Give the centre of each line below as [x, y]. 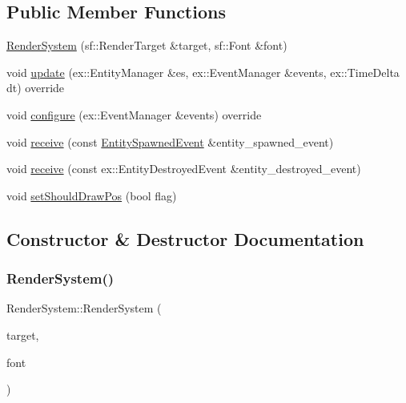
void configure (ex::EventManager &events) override [134, 114]
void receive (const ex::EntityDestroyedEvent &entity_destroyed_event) [184, 169]
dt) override [36, 88]
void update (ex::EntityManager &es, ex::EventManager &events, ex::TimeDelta [203, 72]
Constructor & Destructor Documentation [185, 238]
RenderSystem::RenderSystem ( [84, 308]
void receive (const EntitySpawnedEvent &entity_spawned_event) [170, 141]
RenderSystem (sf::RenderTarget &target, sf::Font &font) [147, 45]
